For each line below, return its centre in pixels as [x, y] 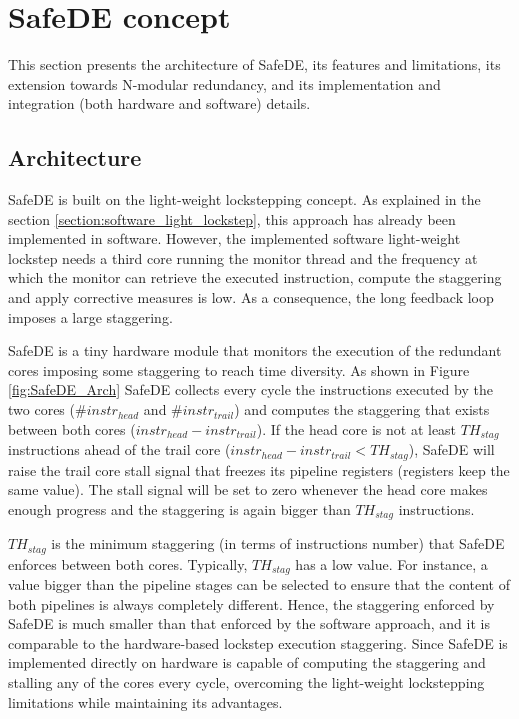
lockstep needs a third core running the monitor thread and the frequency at [243, 257]
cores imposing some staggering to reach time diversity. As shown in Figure [239, 369]
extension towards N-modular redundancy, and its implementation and [224, 83]
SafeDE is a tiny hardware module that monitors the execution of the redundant [255, 350]
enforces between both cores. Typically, [128, 563]
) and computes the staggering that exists [362, 409]
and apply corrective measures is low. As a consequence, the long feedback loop [251, 297]
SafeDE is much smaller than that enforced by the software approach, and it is [249, 623]
